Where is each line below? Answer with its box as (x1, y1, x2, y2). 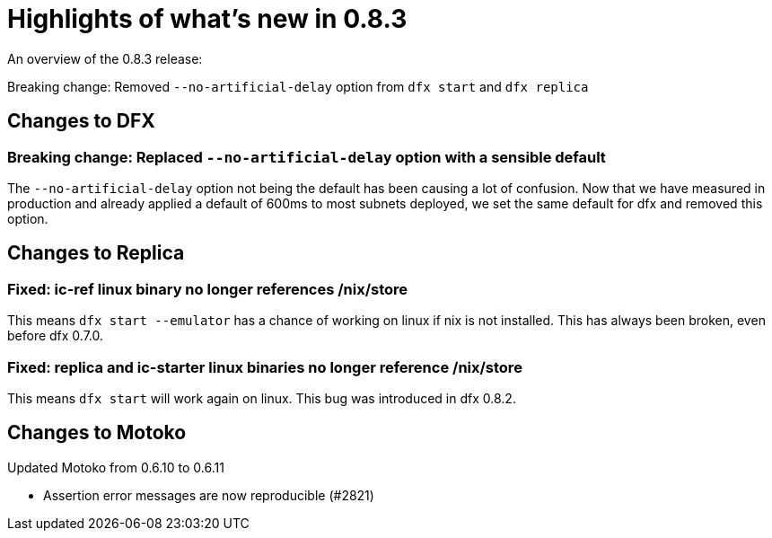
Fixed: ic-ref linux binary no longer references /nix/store (7, 279, 408, 298)
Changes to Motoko (7, 421, 187, 445)
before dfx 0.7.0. (7, 328, 104, 344)
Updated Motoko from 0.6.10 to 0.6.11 (7, 459, 224, 475)
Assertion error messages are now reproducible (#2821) (43, 487, 374, 503)
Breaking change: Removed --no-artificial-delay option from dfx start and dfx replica (7, 78, 589, 94)
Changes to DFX (7, 110, 155, 133)
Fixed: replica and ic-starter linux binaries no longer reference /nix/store (7, 357, 522, 376)
